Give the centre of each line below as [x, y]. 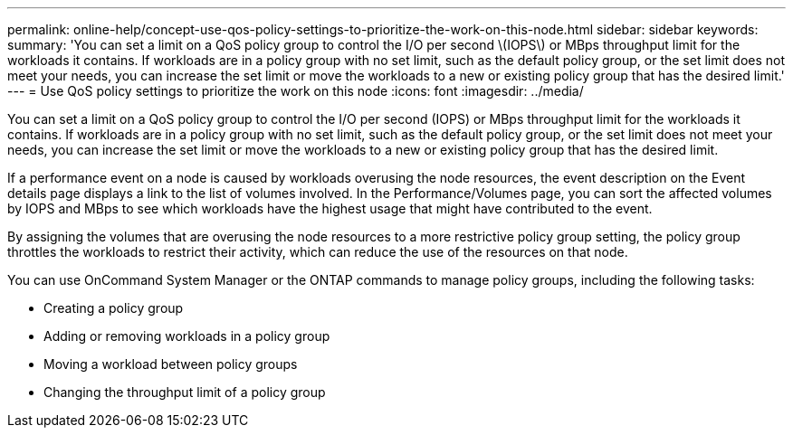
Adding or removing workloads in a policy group [187, 336]
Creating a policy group [114, 308]
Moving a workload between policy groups [171, 364]
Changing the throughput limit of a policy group [185, 392]
